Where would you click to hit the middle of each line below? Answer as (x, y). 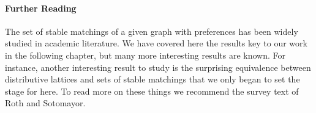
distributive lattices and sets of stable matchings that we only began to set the (152, 79)
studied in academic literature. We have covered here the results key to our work (156, 43)
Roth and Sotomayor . (45, 103)
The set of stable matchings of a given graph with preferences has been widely (152, 31)
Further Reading (41, 8)
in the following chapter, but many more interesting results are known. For (145, 55)
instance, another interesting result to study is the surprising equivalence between (158, 67)
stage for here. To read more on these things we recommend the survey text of (152, 91)
